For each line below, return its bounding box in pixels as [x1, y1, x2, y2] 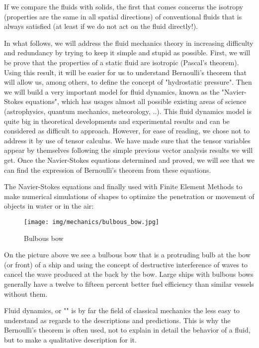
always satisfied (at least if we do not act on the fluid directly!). [4, 21, 198, 31]
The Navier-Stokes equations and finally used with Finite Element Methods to [4, 181, 243, 192]
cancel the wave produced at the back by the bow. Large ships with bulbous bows [4, 269, 254, 279]
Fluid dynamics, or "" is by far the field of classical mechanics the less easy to [4, 305, 240, 316]
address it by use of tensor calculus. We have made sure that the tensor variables [4, 135, 251, 145]
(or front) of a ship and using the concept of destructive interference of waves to [4, 259, 248, 269]
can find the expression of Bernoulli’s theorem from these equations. [4, 164, 211, 175]
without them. [4, 288, 48, 299]
